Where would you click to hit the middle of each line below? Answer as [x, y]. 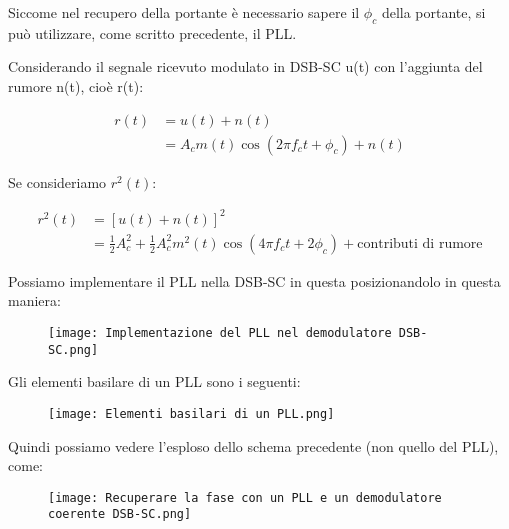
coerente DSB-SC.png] [120, 514]
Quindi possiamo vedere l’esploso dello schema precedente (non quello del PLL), [253, 445]
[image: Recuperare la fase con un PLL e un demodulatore [245, 497]
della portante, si [433, 12]
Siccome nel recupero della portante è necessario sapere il [184, 12]
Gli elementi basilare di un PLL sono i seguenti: [154, 381]
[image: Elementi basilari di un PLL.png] [191, 413]
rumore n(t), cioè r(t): [76, 85]
